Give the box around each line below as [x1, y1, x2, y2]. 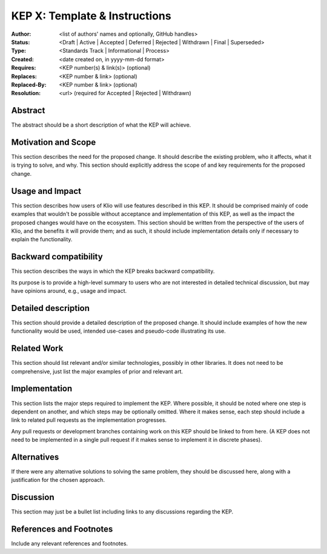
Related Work [11, 343, 64, 354]
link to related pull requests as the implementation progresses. [11, 416, 167, 424]
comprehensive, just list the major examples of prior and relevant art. [11, 367, 183, 375]
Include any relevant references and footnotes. [11, 540, 128, 547]
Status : [11, 38, 30, 45]
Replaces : [11, 73, 38, 80]
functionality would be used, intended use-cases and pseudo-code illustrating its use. [11, 327, 226, 335]
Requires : [11, 64, 36, 72]
